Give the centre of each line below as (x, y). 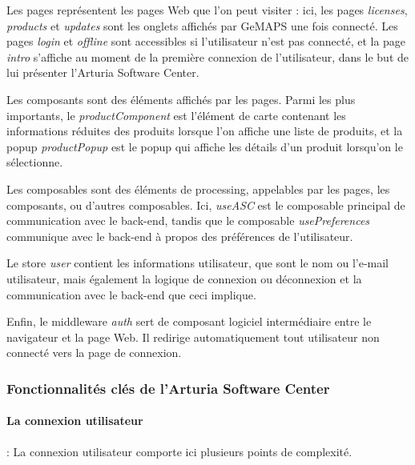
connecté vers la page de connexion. (94, 353)
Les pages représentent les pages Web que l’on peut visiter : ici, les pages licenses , (207, 10)
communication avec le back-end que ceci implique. (131, 294)
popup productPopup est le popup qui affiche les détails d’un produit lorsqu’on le (205, 146)
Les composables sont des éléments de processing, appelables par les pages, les (198, 188)
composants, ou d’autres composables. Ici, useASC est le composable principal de (206, 204)
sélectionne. (35, 162)
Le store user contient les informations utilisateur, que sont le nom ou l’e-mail (197, 263)
